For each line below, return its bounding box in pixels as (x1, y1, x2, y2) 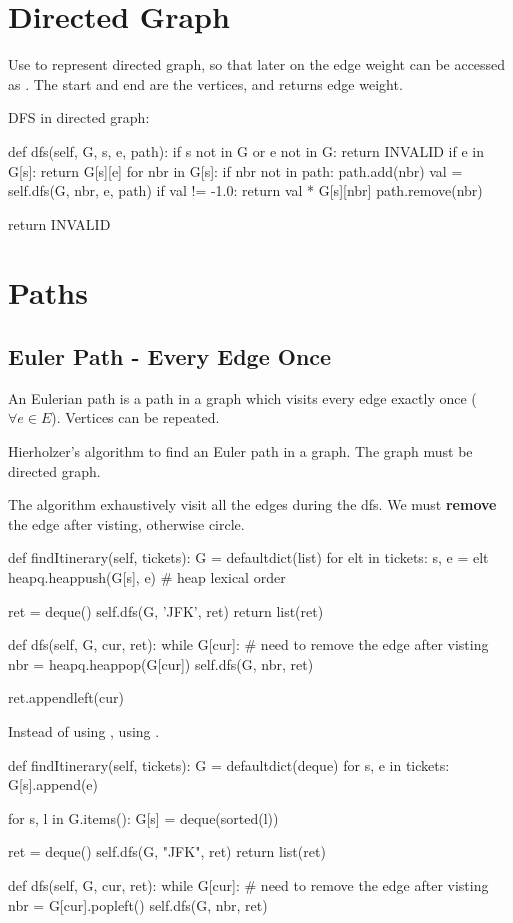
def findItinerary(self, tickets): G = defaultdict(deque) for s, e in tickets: (8, 754, 450, 775)
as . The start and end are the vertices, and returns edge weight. (8, 73, 403, 94)
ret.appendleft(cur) (8, 687, 125, 708)
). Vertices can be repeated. (51, 407, 220, 428)
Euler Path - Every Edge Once (8, 341, 332, 372)
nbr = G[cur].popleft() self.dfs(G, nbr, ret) (8, 894, 268, 915)
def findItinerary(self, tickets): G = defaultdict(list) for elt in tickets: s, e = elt (8, 547, 489, 568)
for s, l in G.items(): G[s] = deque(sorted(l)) (8, 807, 279, 828)
